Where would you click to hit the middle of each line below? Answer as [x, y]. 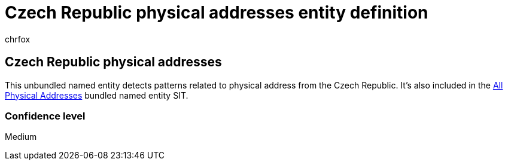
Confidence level [45, 116]
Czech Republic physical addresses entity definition [217, 13]
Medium [21, 137]
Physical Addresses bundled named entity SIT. [97, 95]
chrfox [18, 39]
